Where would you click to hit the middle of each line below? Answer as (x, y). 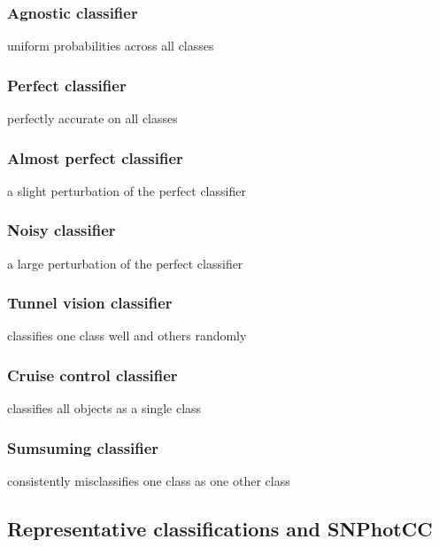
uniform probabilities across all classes (111, 46)
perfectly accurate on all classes (92, 118)
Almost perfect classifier (95, 157)
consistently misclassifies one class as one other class (149, 481)
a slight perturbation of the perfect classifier (127, 190)
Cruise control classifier (92, 375)
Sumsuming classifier (83, 447)
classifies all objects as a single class (104, 408)
